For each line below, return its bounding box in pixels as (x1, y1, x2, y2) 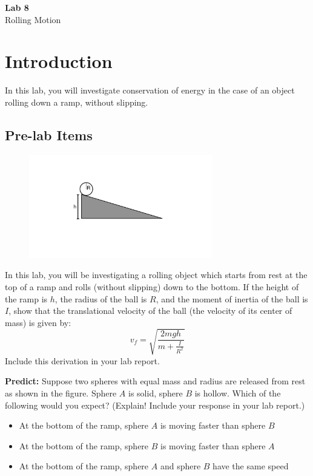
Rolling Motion (5, 13, 61, 25)
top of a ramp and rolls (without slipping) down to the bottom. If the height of (5, 280, 299, 293)
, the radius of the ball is (54, 292, 147, 305)
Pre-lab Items (5, 125, 93, 144)
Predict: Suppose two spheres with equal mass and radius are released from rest (5, 375, 306, 387)
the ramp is (5, 292, 48, 305)
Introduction (5, 49, 113, 73)
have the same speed (213, 460, 289, 472)
